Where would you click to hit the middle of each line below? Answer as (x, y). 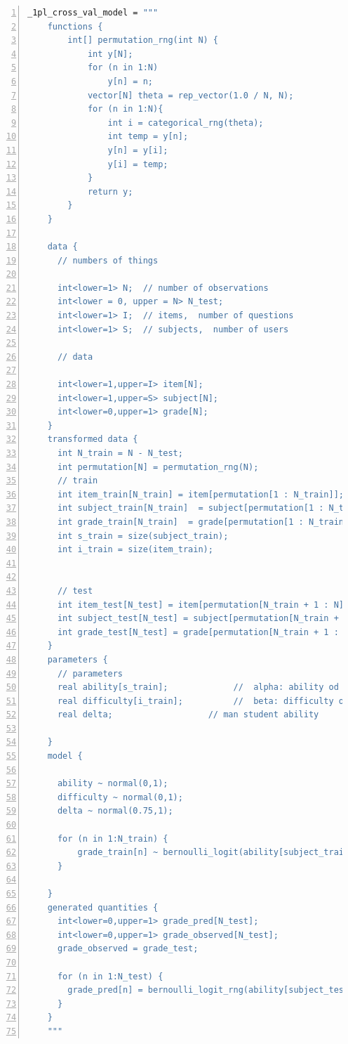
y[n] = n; (130, 81)
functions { (75, 26)
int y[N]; (110, 54)
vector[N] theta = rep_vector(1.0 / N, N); (190, 95)
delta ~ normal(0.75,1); (115, 811)
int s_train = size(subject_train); (143, 536)
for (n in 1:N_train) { (113, 839)
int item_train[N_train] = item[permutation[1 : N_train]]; (201, 494)
